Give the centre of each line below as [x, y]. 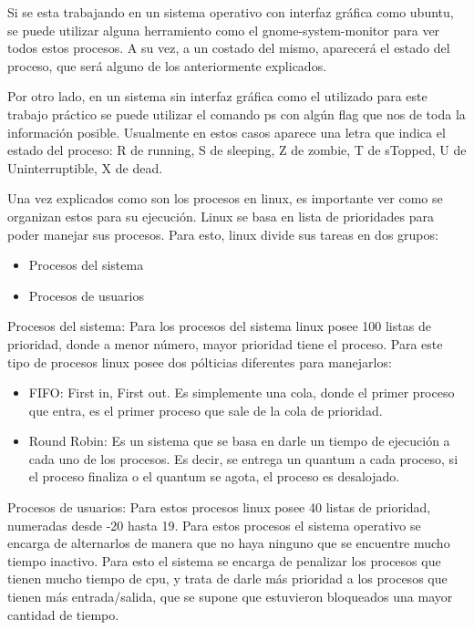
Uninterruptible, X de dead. [85, 167]
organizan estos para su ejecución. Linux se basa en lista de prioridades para [221, 216]
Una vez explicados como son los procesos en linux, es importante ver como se [225, 198]
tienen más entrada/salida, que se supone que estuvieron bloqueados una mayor [230, 597]
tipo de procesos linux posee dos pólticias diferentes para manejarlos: [200, 361]
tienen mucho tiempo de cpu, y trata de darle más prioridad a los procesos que [227, 578]
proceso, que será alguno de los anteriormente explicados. [167, 65]
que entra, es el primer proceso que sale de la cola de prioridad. [206, 410]
